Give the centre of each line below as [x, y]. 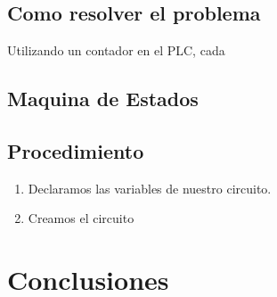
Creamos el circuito [81, 218]
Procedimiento [76, 150]
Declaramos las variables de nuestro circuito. [150, 188]
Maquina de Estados [103, 99]
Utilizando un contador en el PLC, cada [116, 50]
